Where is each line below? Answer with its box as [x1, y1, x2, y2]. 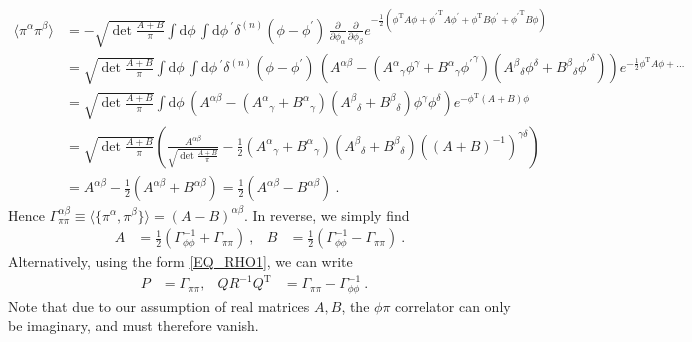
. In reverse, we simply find [244, 204, 410, 225]
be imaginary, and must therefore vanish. [8, 315, 259, 336]
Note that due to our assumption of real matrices [8, 295, 310, 316]
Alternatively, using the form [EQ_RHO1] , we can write [8, 251, 353, 272]
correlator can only [395, 295, 511, 316]
